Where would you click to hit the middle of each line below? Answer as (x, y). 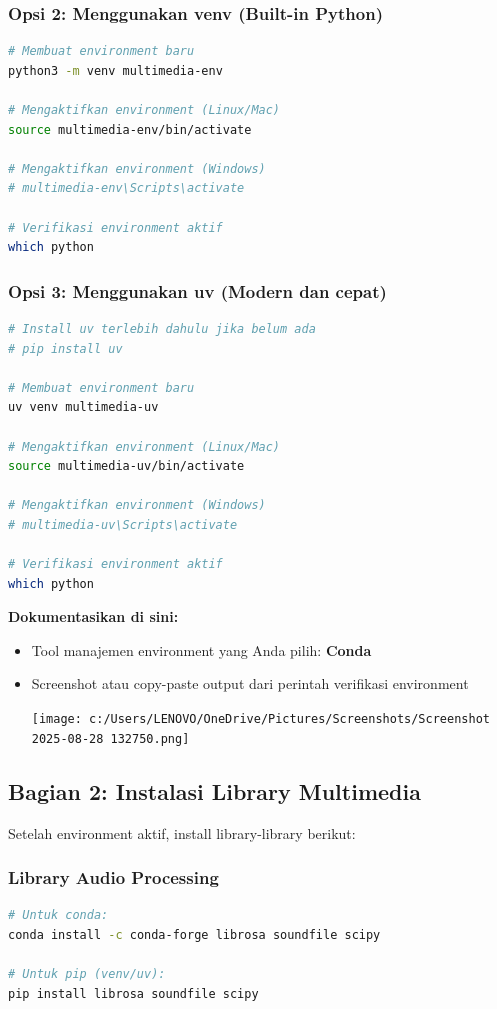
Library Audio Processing (113, 877)
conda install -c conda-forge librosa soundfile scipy (194, 934)
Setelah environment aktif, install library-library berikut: (182, 832)
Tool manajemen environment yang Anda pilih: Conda (201, 649)
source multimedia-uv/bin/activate (126, 466)
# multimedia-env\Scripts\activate (126, 188)
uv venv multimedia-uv (83, 407)
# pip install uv (65, 348)
